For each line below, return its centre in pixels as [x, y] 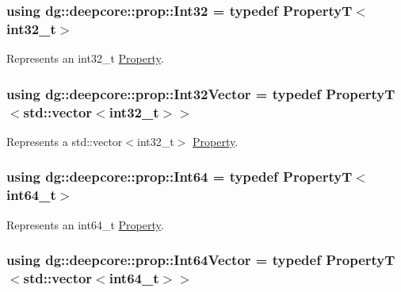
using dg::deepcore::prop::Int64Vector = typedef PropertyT [201, 260]
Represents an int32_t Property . [85, 58]
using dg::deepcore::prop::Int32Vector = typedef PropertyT [201, 93]
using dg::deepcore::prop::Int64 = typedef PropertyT [179, 177]
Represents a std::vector [65, 141]
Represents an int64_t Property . [85, 224]
